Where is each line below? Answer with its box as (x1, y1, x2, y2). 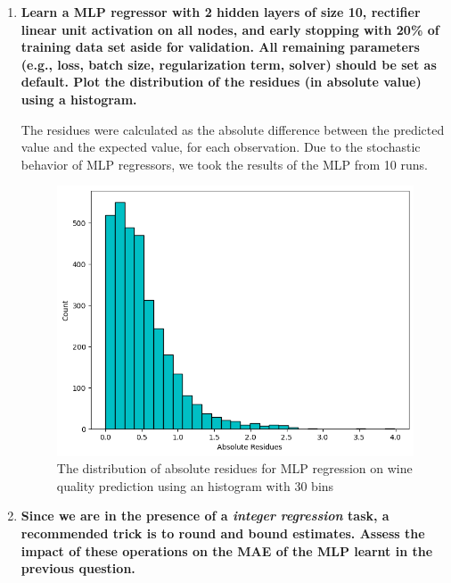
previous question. (20, 559, 135, 578)
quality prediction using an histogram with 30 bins (56, 476, 334, 495)
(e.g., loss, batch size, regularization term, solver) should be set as (20, 54, 437, 73)
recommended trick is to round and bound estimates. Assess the (20, 524, 425, 543)
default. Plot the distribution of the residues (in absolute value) (20, 72, 422, 91)
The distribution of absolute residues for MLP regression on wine (56, 459, 413, 478)
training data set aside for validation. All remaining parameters (20, 37, 420, 56)
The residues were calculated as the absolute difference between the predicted (20, 120, 445, 138)
